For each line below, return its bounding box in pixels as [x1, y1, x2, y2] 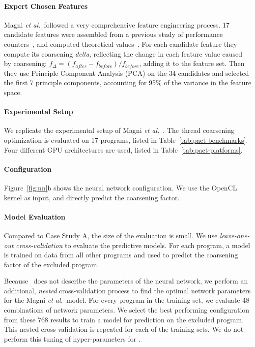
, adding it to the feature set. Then [139, 58, 245, 68]
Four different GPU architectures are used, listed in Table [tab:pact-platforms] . [4, 144, 243, 155]
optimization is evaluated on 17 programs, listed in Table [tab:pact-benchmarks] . [4, 134, 248, 145]
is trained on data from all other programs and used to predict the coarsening [4, 250, 238, 260]
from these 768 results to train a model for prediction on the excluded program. [4, 314, 244, 324]
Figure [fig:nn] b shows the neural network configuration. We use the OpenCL [4, 182, 237, 192]
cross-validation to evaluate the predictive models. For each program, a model [16, 240, 250, 250]
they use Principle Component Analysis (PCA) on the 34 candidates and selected [4, 67, 249, 78]
